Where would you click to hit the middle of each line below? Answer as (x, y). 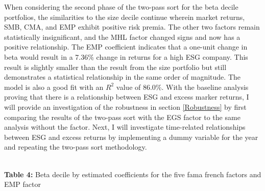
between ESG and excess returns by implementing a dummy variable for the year (131, 137)
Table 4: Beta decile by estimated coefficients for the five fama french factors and (133, 174)
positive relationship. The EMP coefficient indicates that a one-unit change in (126, 47)
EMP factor (23, 184)
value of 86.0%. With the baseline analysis (182, 87)
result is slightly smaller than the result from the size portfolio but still (115, 67)
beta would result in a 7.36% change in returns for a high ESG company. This (126, 56)
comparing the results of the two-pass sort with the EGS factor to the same (122, 117)
